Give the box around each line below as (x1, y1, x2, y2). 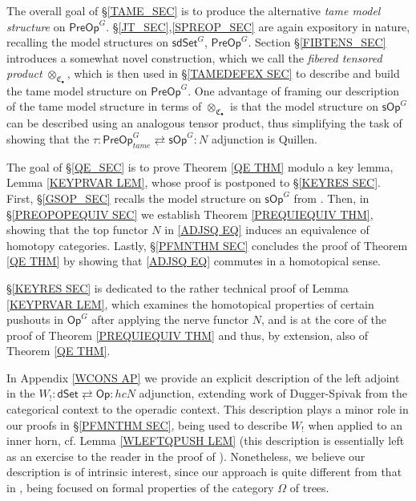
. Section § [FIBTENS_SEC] (248, 34, 386, 51)
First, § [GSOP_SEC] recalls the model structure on (6, 189, 261, 206)
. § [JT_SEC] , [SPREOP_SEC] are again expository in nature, (106, 18, 410, 34)
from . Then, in (293, 189, 370, 206)
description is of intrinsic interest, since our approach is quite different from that (6, 463, 402, 480)
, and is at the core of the (261, 311, 387, 328)
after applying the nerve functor (91, 311, 249, 328)
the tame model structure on (6, 82, 147, 99)
